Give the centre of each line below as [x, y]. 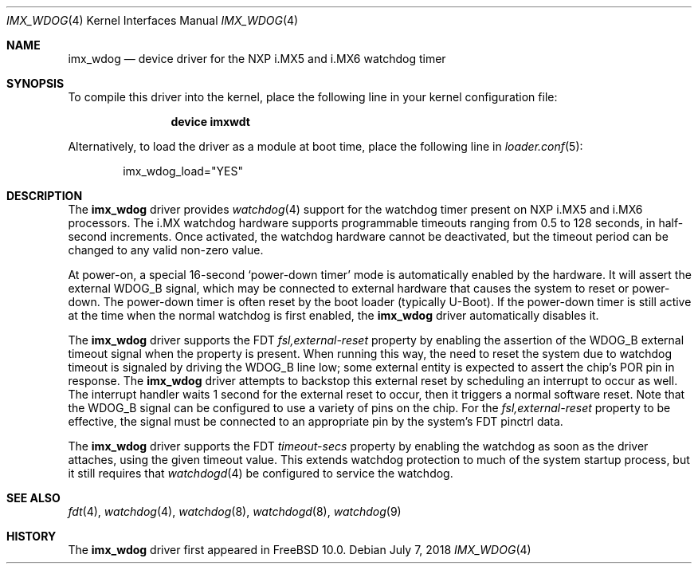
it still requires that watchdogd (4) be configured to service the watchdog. [261, 473]
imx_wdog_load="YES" [183, 171]
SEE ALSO [33, 498]
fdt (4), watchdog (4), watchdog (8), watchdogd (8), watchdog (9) [235, 511]
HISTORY [31, 536]
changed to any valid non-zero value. [166, 250]
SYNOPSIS [35, 83]
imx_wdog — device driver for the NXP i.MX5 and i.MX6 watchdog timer [257, 59]
